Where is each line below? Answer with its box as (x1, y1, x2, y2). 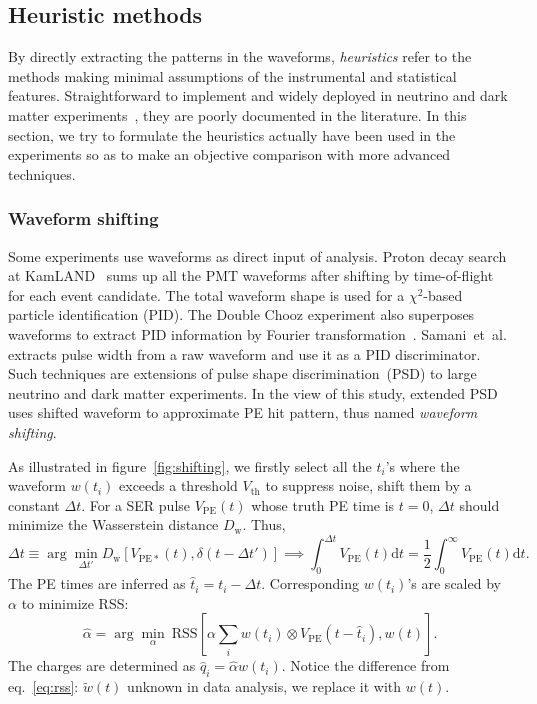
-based (423, 284, 463, 305)
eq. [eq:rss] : (8, 676, 79, 697)
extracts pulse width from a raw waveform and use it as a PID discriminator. (8, 343, 481, 364)
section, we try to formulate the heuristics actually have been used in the (8, 124, 456, 145)
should (459, 494, 500, 515)
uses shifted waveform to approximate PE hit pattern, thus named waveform (8, 402, 478, 423)
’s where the (385, 455, 460, 476)
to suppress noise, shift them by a (265, 475, 472, 496)
